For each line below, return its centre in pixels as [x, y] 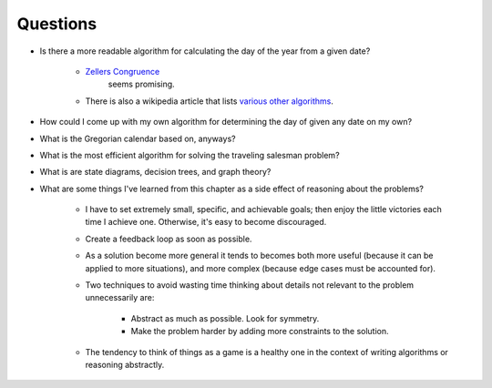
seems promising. [141, 84]
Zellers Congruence [123, 71]
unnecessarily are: [120, 298]
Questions [57, 24]
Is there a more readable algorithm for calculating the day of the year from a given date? [205, 51]
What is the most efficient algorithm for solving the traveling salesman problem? [190, 155]
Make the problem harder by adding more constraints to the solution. [260, 332]
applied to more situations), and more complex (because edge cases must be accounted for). [261, 268]
